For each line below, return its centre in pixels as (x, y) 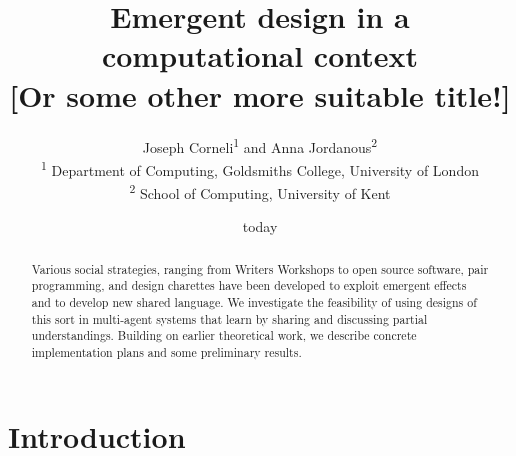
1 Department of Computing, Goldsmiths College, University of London (260, 168)
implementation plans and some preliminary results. (166, 351)
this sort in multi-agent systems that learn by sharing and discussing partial (229, 318)
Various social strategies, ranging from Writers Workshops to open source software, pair (260, 268)
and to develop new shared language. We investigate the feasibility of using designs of (254, 301)
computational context (260, 55)
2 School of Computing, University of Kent (260, 191)
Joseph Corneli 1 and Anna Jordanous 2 (260, 145)
